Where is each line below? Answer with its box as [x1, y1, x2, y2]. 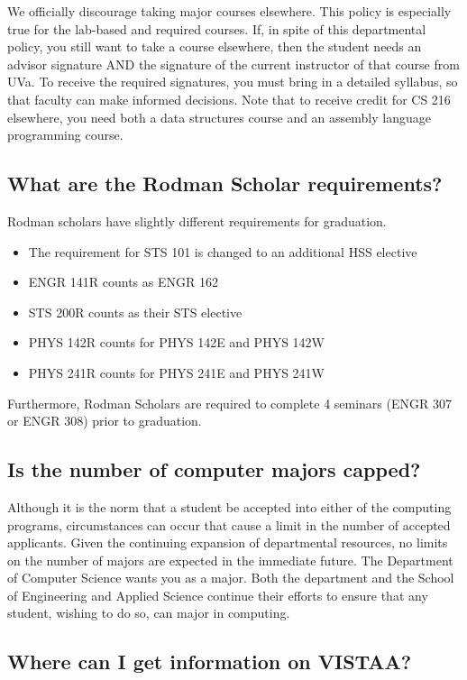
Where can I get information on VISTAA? [7, 648, 412, 675]
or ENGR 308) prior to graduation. [7, 411, 202, 430]
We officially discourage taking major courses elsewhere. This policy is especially [7, 2, 452, 20]
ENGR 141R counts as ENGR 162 [28, 272, 218, 291]
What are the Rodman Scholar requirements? [7, 170, 443, 198]
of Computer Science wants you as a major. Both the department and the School [7, 568, 454, 587]
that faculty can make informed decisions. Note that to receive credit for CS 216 [7, 89, 451, 108]
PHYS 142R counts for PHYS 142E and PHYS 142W [28, 333, 325, 352]
